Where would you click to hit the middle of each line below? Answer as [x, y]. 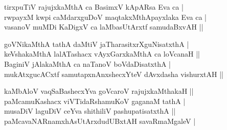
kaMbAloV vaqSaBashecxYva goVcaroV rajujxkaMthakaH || [99, 91]
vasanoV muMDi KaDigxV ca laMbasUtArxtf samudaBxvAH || [104, 27]
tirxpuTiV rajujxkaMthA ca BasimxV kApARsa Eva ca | [94, 7]
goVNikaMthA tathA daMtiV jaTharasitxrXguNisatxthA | [97, 44]
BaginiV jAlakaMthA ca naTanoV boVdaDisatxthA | [88, 63]
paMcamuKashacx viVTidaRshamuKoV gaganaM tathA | [95, 101]
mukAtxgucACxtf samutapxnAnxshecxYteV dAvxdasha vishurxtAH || [114, 74]
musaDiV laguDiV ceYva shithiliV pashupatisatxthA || [90, 111]
